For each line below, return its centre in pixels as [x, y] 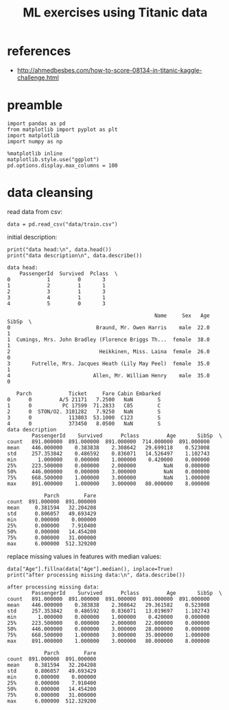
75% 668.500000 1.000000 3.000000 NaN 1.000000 [109, 477]
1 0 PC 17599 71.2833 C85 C [84, 405]
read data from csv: [35, 211]
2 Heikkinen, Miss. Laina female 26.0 [109, 351]
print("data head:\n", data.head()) [59, 249]
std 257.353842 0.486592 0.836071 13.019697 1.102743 [109, 611]
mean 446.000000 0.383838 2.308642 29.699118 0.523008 [109, 447]
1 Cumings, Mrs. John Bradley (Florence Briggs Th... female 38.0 [109, 340]
